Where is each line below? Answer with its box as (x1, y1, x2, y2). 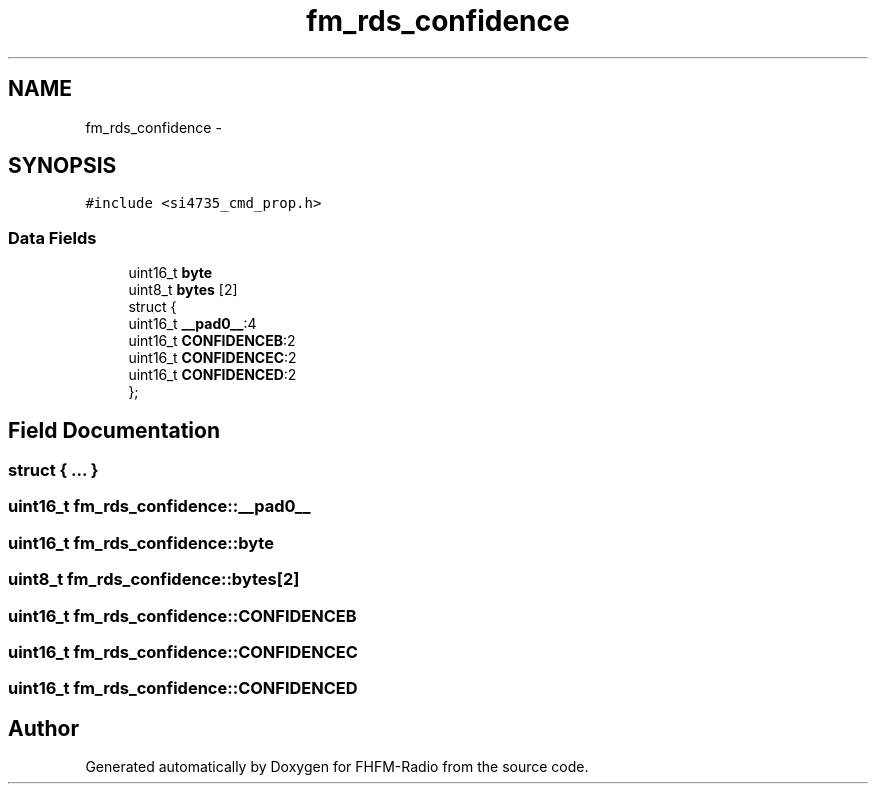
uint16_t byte (128, 264, 213, 282)
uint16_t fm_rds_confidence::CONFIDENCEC (8, 641, 358, 662)
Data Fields (8, 227, 97, 248)
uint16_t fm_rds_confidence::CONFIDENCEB (8, 605, 357, 626)
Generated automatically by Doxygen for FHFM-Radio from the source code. (85, 758, 589, 776)
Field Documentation (8, 417, 220, 443)
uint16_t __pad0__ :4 (128, 315, 257, 333)
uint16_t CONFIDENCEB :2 (128, 332, 296, 350)
